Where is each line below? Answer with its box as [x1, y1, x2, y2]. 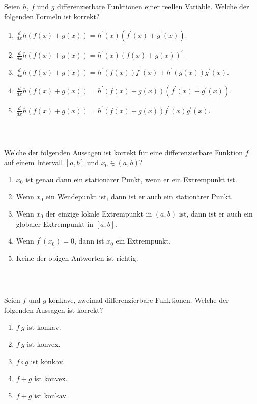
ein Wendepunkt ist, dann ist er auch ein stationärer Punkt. [45, 191, 233, 202]
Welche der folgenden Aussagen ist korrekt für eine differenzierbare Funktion [4, 147, 243, 157]
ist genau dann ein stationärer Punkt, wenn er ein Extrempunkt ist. [25, 174, 237, 184]
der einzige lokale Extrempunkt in [45, 208, 152, 219]
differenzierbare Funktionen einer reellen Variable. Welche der [57, 1, 249, 12]
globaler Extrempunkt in [16, 218, 93, 229]
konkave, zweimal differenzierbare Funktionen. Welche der [48, 294, 229, 305]
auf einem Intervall [4, 157, 63, 168]
